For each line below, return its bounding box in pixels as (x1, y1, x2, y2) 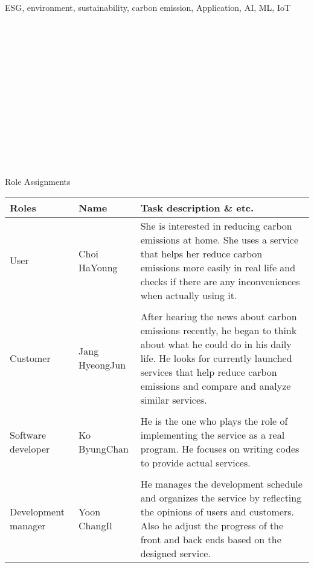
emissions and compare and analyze (140, 378, 291, 393)
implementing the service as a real (140, 427, 285, 442)
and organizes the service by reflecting (140, 490, 302, 505)
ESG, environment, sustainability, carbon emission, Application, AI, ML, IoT (5, 1, 291, 13)
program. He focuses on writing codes (140, 441, 300, 456)
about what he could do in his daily (140, 337, 292, 351)
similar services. (140, 392, 207, 407)
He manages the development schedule (140, 476, 303, 491)
